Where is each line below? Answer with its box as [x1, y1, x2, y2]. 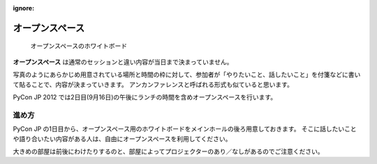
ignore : [13, 4, 35, 12]
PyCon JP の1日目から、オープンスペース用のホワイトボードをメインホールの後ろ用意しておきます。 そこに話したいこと [13, 125, 357, 133]
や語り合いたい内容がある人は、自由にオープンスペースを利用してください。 [13, 134, 232, 142]
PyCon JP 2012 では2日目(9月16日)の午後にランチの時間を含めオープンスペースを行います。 [13, 92, 277, 101]
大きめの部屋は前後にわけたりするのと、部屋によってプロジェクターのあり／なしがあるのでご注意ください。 [13, 147, 324, 156]
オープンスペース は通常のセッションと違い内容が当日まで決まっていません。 [13, 58, 233, 66]
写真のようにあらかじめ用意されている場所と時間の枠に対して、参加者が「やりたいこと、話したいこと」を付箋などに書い [13, 70, 361, 79]
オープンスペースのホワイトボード [30, 42, 128, 50]
